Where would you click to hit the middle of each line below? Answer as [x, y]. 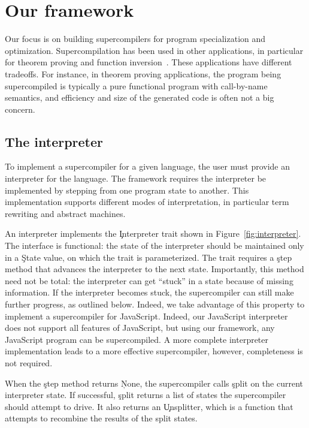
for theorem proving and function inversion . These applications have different [149, 62]
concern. [20, 109]
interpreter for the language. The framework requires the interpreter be [136, 178]
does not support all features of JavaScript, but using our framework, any [140, 328]
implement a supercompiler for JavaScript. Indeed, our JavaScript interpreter [146, 316]
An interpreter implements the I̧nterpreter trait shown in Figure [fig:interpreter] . [153, 233]
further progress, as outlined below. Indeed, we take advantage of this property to [155, 304]
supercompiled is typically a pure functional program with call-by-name [136, 85]
